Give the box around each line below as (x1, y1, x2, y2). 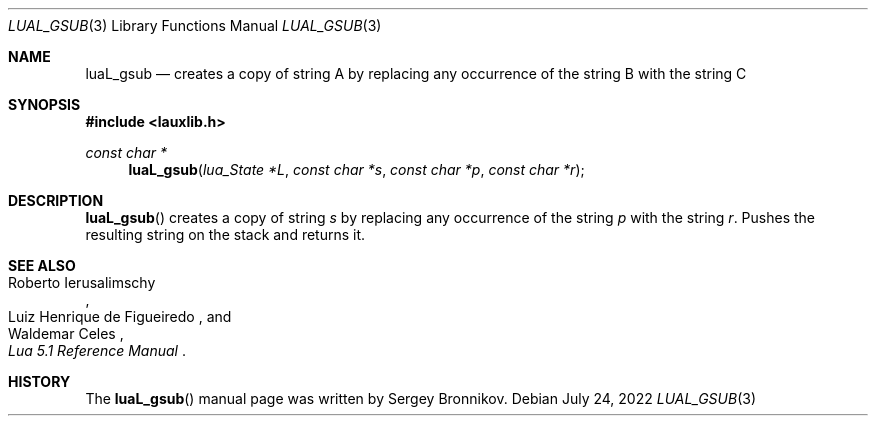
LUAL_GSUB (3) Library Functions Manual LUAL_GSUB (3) (8, 17, 382, 34)
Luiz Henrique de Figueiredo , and (8, 308, 232, 325)
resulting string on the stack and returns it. (85, 226, 366, 243)
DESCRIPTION (8, 192, 104, 209)
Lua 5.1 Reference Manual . (8, 342, 186, 359)
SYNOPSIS (8, 96, 81, 113)
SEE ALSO (8, 257, 76, 274)
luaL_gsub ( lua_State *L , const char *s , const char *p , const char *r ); (128, 161, 585, 178)
